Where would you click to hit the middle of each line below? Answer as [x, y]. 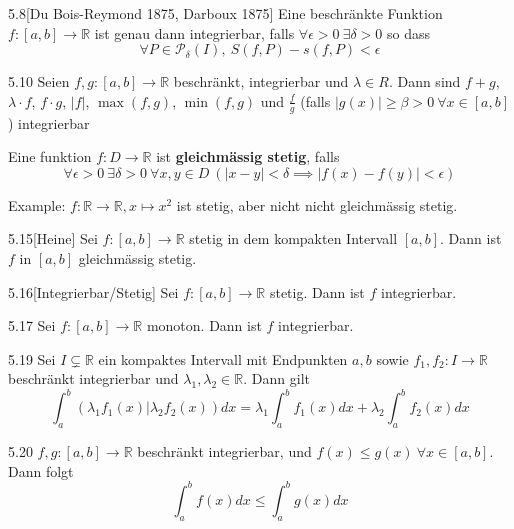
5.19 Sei [32, 358]
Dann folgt [41, 470]
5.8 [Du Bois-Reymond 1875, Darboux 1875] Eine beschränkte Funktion [225, 13]
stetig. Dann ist [317, 291]
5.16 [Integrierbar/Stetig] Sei [93, 291]
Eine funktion [50, 156]
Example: [37, 204]
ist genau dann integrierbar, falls [194, 32]
